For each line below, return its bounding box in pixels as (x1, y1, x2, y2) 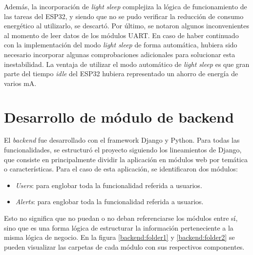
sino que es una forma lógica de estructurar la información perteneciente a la (4, 222, 233, 233)
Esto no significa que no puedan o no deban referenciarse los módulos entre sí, (4, 213, 238, 223)
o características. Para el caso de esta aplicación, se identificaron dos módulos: (4, 164, 238, 174)
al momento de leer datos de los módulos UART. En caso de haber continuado (4, 30, 239, 40)
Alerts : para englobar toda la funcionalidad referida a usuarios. (15, 196, 204, 207)
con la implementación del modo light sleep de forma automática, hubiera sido (4, 40, 237, 50)
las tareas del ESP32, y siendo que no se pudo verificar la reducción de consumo (4, 11, 244, 21)
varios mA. (4, 78, 37, 88)
